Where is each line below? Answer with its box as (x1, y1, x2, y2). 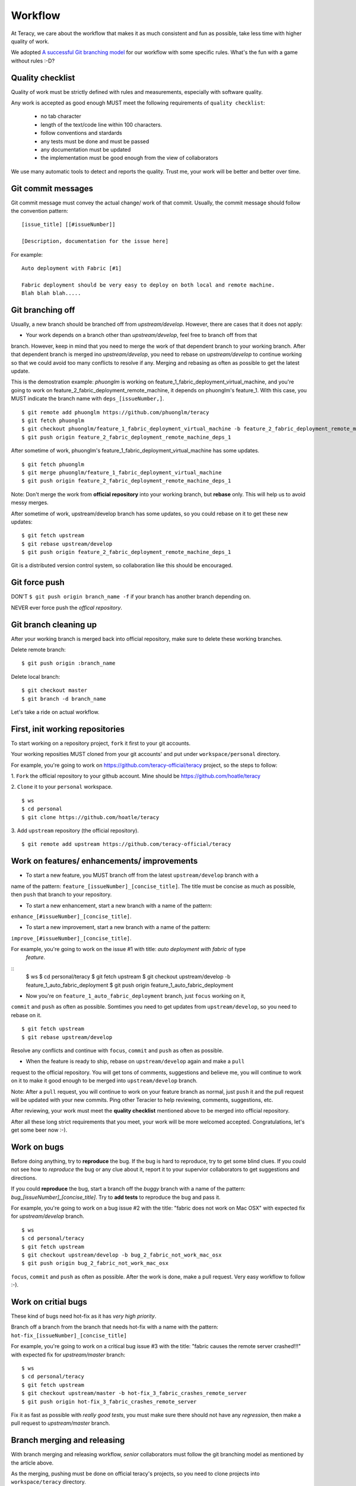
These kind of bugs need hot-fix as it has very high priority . (11, 1312, 157, 1320)
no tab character (40, 113, 81, 120)
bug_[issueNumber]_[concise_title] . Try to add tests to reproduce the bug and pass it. (11, 1194, 221, 1201)
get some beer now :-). (11, 1126, 68, 1134)
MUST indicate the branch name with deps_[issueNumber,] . (11, 395, 164, 402)
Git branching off (11, 305, 75, 315)
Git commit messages (11, 183, 93, 193)
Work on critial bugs (11, 1296, 87, 1307)
